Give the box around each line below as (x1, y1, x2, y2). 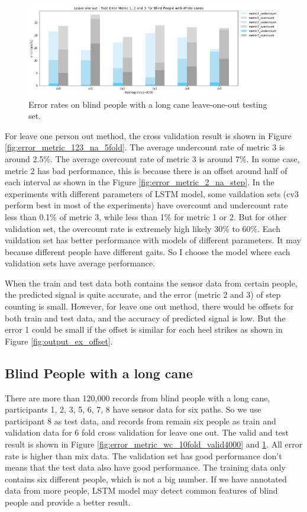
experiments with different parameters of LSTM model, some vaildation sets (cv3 (5, 187, 299, 199)
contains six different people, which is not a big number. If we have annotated (5, 472, 287, 485)
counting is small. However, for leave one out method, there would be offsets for (5, 300, 294, 313)
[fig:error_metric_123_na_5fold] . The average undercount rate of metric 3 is (5, 141, 285, 153)
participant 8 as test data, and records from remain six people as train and (5, 414, 276, 427)
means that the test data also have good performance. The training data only (5, 461, 286, 474)
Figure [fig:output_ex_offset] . (5, 334, 113, 347)
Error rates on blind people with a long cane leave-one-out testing (28, 98, 267, 110)
